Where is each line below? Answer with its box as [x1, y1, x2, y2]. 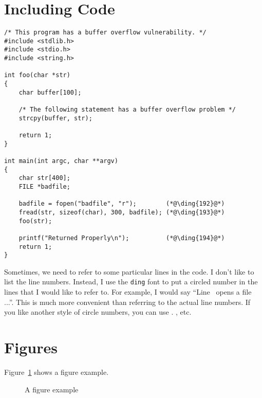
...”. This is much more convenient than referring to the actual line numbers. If [4, 296, 251, 307]
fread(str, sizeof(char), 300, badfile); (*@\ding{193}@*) [18, 208, 225, 216]
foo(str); [18, 217, 52, 225]
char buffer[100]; [18, 88, 82, 96]
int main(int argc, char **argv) [4, 157, 118, 165]
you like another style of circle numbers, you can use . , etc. [4, 306, 192, 317]
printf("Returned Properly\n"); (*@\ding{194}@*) [18, 234, 225, 242]
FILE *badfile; [18, 183, 70, 190]
